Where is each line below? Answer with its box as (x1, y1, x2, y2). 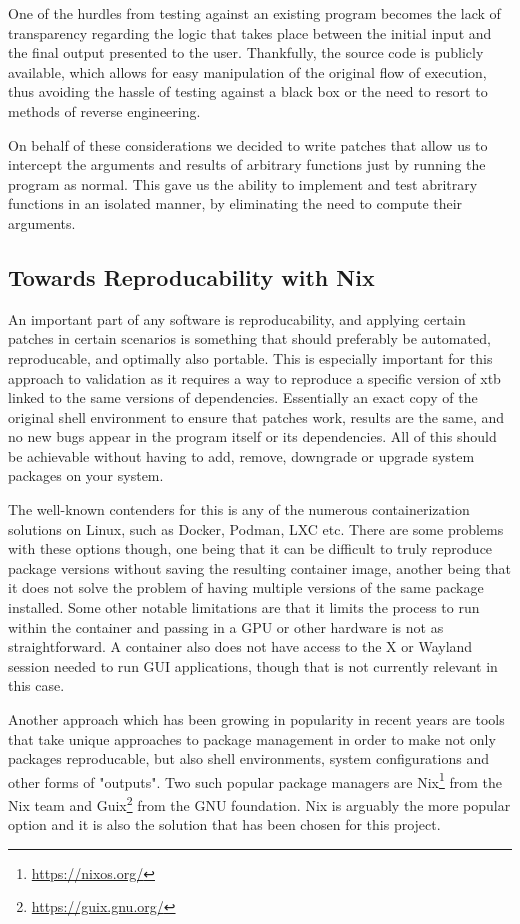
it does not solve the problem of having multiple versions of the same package (8, 577, 484, 598)
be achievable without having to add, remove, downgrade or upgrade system (8, 445, 475, 466)
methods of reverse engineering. (8, 100, 201, 121)
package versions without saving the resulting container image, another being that (8, 557, 511, 578)
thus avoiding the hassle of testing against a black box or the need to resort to (8, 81, 488, 102)
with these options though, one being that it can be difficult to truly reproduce (8, 538, 493, 559)
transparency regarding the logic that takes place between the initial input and (8, 22, 492, 43)
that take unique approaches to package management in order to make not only (8, 728, 496, 749)
